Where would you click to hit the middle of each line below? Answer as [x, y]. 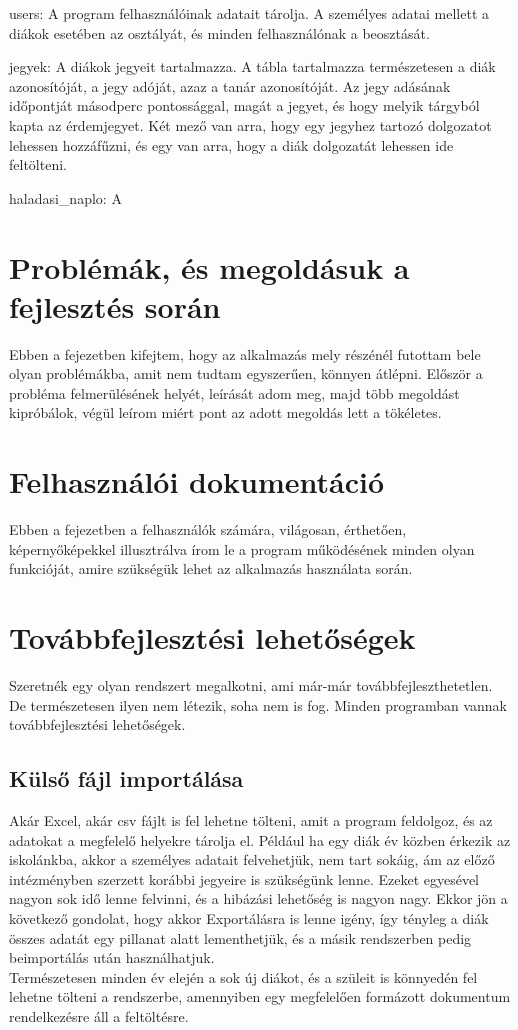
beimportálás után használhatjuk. [112, 957]
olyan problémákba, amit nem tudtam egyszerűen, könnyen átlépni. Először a [246, 373]
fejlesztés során [115, 305]
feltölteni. [38, 164]
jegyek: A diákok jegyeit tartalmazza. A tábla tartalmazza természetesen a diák [252, 66]
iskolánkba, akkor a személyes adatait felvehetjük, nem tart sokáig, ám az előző [252, 859]
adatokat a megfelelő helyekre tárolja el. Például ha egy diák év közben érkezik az [260, 839]
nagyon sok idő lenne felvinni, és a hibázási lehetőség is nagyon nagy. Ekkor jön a [258, 898]
